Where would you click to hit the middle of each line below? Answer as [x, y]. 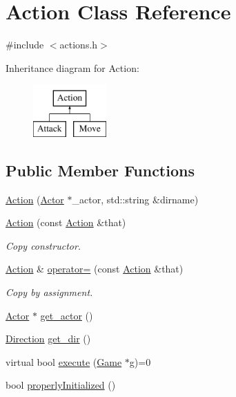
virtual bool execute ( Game [64, 361]
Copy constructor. [43, 245]
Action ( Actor [35, 199]
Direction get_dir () [48, 339]
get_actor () [67, 315]
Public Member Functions [100, 170]
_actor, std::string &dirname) [135, 199]
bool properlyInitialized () [61, 385]
